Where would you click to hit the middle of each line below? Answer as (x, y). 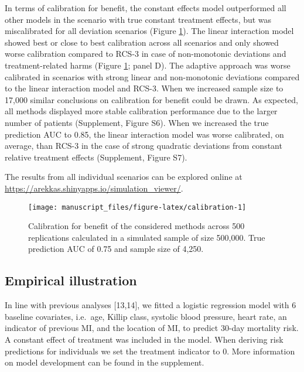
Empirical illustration (71, 280)
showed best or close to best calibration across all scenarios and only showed (142, 42)
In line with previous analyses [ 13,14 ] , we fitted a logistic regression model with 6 (151, 305)
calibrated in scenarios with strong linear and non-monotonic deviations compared (152, 76)
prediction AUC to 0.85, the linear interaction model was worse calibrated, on (144, 134)
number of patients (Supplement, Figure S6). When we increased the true (137, 122)
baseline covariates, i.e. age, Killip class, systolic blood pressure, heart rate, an (146, 316)
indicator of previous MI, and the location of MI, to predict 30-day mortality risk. (152, 328)
